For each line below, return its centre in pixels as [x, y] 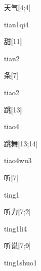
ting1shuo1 [20, 262]
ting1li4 [15, 228]
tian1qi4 [16, 24]
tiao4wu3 [18, 160]
